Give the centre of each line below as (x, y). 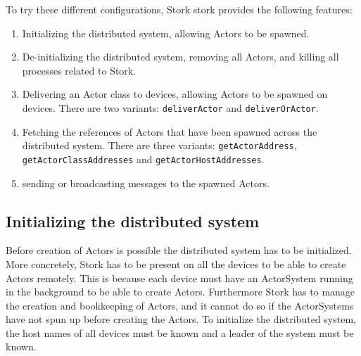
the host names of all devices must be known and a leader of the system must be (180, 332)
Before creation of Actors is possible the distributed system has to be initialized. (179, 250)
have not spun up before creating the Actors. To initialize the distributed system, (181, 319)
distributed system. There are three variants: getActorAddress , (159, 145)
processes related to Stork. (79, 70)
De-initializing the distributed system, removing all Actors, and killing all (180, 57)
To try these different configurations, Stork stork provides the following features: (179, 9)
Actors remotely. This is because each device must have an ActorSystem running (179, 278)
